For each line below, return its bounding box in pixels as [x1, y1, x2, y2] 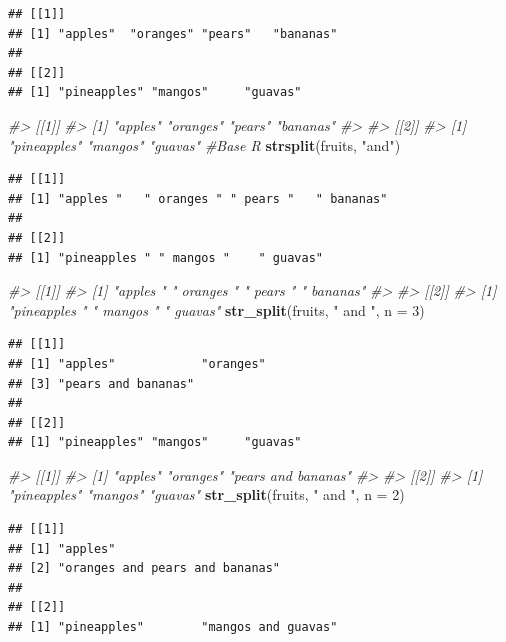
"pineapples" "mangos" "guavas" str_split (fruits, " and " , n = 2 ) [8, 484, 405, 505]
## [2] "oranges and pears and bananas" [8, 561, 281, 576]
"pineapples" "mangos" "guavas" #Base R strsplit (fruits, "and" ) [8, 134, 401, 155]
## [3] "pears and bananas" [8, 376, 195, 391]
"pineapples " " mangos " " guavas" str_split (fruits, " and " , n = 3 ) [8, 299, 425, 320]
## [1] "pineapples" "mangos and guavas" [8, 620, 338, 635]
